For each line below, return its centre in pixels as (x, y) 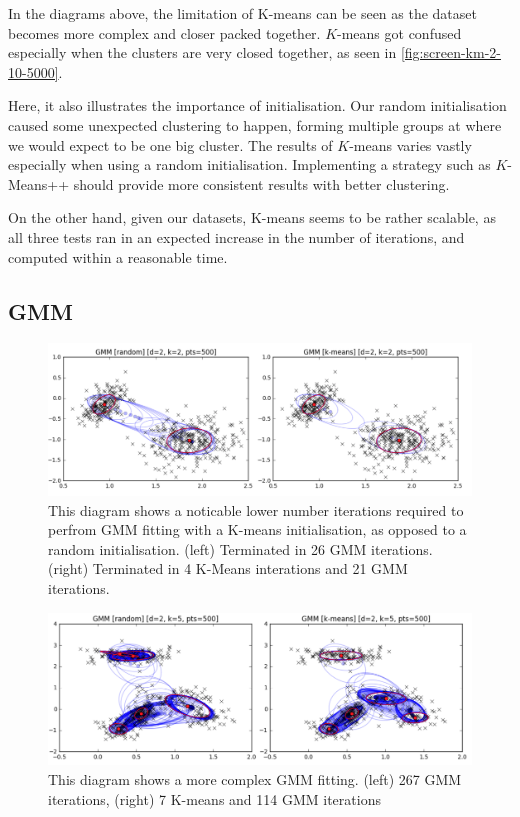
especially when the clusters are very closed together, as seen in (202, 52)
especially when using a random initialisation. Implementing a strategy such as (249, 164)
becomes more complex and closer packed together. (164, 32)
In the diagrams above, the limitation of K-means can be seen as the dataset (242, 13)
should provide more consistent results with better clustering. (261, 183)
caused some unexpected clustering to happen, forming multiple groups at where (255, 124)
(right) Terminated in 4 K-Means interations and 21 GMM (228, 568)
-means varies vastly (410, 144)
